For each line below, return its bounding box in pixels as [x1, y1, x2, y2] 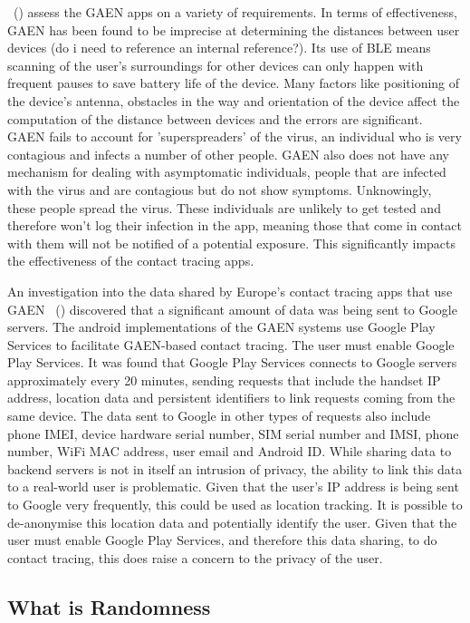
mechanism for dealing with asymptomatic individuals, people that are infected [7, 162, 446, 181]
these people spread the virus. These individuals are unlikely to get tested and [7, 198, 441, 217]
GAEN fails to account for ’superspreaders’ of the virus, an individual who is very [7, 127, 462, 146]
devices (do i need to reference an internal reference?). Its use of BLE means [7, 38, 431, 57]
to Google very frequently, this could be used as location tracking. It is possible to [7, 495, 463, 514]
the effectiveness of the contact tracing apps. [7, 251, 254, 270]
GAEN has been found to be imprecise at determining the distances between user [7, 20, 460, 39]
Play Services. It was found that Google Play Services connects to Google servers [7, 353, 457, 372]
